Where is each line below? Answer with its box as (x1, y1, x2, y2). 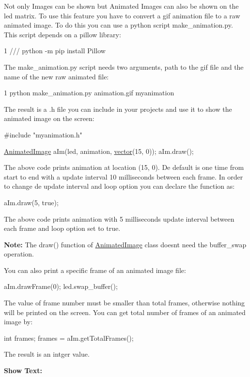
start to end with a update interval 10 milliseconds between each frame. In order (4, 171, 243, 181)
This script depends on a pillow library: (4, 29, 121, 39)
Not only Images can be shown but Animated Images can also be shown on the (4, 1, 239, 11)
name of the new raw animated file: (4, 71, 109, 81)
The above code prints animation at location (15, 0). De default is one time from (4, 162, 244, 172)
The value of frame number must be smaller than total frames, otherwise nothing (4, 298, 245, 308)
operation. (4, 249, 34, 259)
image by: (4, 317, 33, 327)
